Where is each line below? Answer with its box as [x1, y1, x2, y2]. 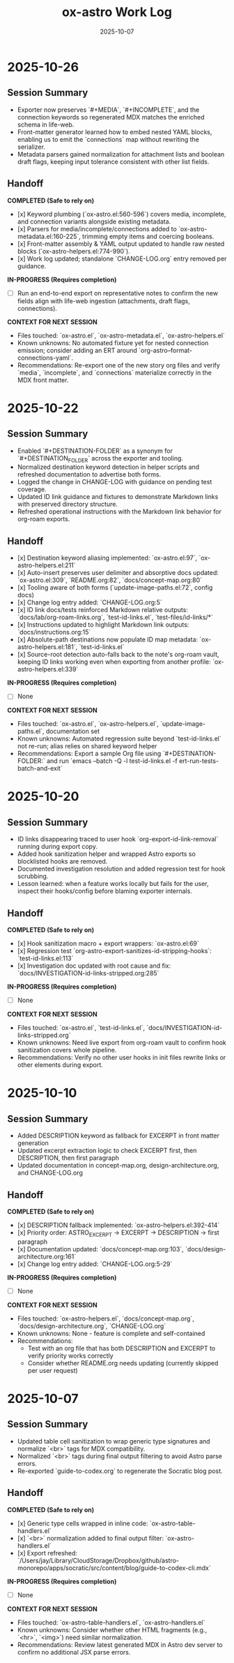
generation [17, 1139, 49, 1147]
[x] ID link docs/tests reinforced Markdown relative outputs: [17, 606, 188, 614]
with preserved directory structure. [17, 500, 118, 509]
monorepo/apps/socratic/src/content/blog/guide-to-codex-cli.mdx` [17, 1563, 211, 1572]
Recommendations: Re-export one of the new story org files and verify [17, 361, 221, 369]
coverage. [17, 485, 47, 493]
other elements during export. [17, 1061, 103, 1069]
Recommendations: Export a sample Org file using [17, 749, 162, 758]
